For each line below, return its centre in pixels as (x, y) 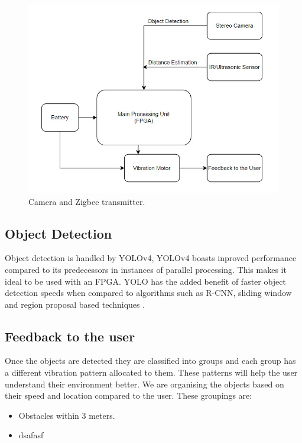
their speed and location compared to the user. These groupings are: (129, 395)
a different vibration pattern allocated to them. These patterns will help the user (151, 372)
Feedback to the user (70, 336)
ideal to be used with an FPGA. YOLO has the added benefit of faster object (145, 281)
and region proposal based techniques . (75, 304)
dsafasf (31, 435)
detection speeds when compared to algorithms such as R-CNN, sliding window (148, 293)
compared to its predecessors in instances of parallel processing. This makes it (146, 269)
